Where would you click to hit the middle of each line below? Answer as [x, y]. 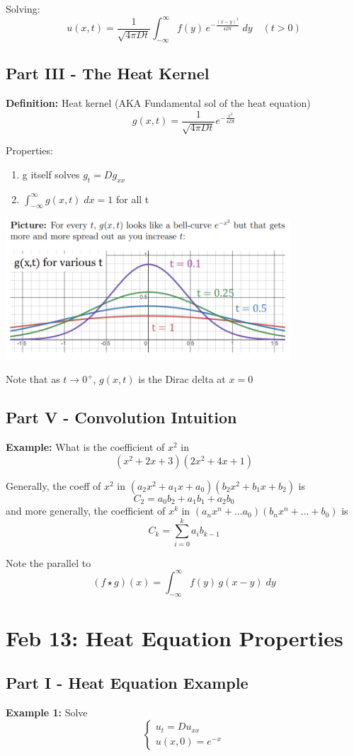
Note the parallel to [48, 562]
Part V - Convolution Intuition [121, 417]
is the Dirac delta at [182, 379]
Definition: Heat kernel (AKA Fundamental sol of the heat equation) [158, 103]
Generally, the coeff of [53, 485]
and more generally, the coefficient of [86, 511]
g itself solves [51, 174]
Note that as [33, 379]
